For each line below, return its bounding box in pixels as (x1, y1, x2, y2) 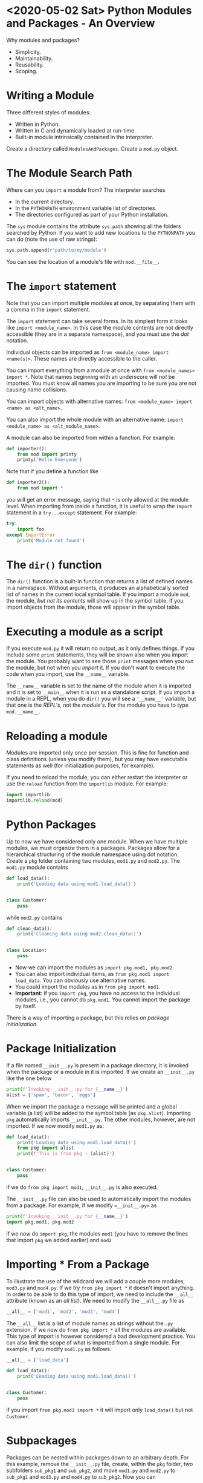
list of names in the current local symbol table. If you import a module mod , (6, 591, 190, 598)
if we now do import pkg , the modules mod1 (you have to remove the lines (6, 1229, 188, 1237)
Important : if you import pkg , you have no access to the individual (14, 990, 180, 997)
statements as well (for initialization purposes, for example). (6, 762, 155, 769)
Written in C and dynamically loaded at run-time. (14, 126, 136, 134)
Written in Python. (14, 120, 60, 128)
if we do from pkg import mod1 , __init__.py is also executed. (6, 1183, 158, 1191)
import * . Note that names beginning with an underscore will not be (6, 373, 175, 380)
